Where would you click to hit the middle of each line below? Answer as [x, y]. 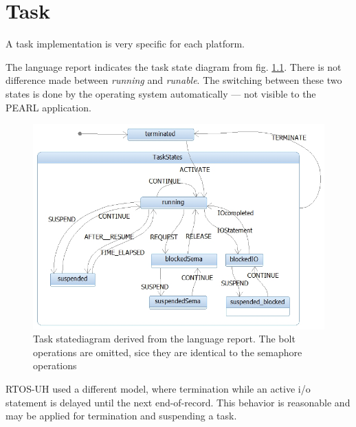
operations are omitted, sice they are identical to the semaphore [168, 352]
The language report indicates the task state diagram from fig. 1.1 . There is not [174, 66]
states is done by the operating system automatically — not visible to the [161, 93]
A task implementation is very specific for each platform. [125, 44]
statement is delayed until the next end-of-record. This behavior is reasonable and [178, 402]
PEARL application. [48, 107]
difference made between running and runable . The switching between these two [174, 80]
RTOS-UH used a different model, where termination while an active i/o [158, 388]
